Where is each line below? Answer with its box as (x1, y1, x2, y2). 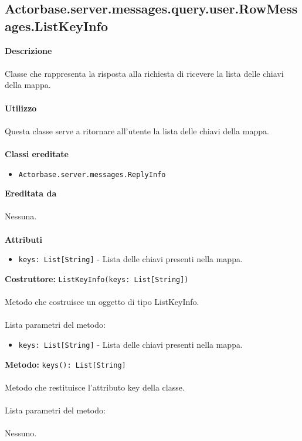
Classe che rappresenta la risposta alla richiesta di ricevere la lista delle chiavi (5, 67, 284, 79)
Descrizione (5, 44, 52, 56)
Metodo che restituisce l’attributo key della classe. (5, 381, 185, 393)
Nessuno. (5, 427, 37, 439)
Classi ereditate (5, 147, 69, 160)
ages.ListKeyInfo (5, 16, 108, 35)
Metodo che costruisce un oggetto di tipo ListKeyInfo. (5, 296, 199, 308)
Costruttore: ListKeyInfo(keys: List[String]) (5, 272, 189, 284)
